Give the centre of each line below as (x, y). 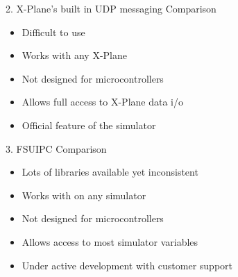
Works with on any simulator (84, 195)
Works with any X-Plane (75, 55)
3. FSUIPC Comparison (56, 148)
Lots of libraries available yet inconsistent (110, 172)
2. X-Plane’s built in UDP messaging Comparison (111, 8)
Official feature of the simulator (89, 125)
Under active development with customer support (127, 265)
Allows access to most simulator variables (110, 241)
